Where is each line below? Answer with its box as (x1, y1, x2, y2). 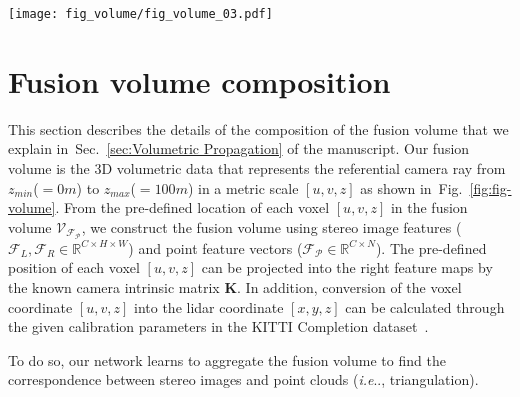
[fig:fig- (469, 177, 512, 198)
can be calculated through (345, 296, 505, 317)
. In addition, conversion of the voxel (237, 277, 462, 298)
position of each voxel (8, 257, 140, 278)
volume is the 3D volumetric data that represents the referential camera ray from (8, 157, 506, 178)
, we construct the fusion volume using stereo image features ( (81, 216, 462, 237)
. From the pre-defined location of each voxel (55, 197, 330, 218)
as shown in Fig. (360, 177, 463, 198)
